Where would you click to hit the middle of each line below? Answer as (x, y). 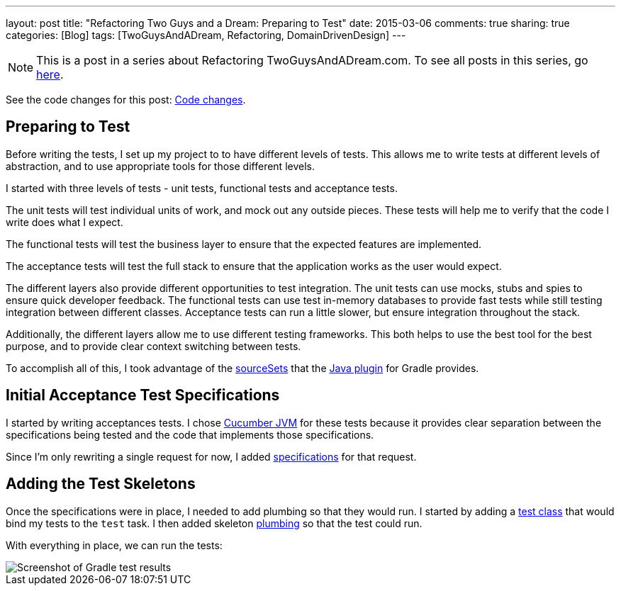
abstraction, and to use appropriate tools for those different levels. (160, 166)
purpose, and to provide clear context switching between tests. (153, 346)
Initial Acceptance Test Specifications (143, 395)
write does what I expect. (65, 222)
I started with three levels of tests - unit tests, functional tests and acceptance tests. (202, 188)
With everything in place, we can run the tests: (114, 545)
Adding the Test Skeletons (101, 484)
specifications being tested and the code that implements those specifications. (190, 434)
